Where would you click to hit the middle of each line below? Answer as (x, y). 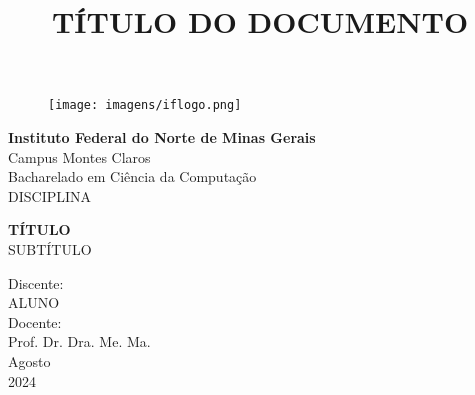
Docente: (35, 321)
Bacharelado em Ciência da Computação (132, 176)
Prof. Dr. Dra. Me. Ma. (79, 341)
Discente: (36, 282)
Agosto (29, 360)
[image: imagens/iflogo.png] (145, 105)
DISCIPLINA (50, 195)
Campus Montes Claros (79, 156)
